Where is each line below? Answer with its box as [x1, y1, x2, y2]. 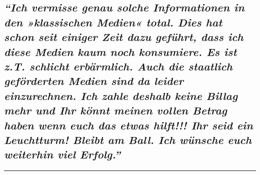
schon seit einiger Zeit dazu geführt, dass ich [4, 29, 243, 44]
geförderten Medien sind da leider [4, 73, 184, 88]
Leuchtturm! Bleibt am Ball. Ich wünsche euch [4, 131, 252, 147]
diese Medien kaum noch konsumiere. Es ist [4, 43, 237, 59]
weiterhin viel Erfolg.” [4, 146, 120, 162]
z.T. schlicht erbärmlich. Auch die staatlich [4, 58, 232, 73]
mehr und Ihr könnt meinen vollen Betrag [4, 102, 227, 118]
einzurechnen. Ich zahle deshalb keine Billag [4, 87, 238, 103]
